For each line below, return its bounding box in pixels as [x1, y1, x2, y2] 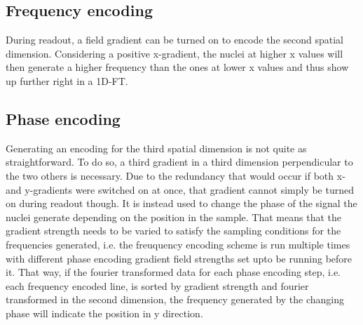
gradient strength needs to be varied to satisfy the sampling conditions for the [6, 223, 341, 238]
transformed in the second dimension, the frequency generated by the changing [6, 292, 345, 307]
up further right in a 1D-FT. [6, 73, 128, 88]
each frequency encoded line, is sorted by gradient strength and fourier [6, 278, 309, 293]
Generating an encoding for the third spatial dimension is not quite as [6, 140, 307, 155]
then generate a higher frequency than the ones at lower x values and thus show [6, 60, 349, 74]
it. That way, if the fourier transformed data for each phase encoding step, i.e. [6, 265, 341, 279]
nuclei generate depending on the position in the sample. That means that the [6, 209, 341, 224]
